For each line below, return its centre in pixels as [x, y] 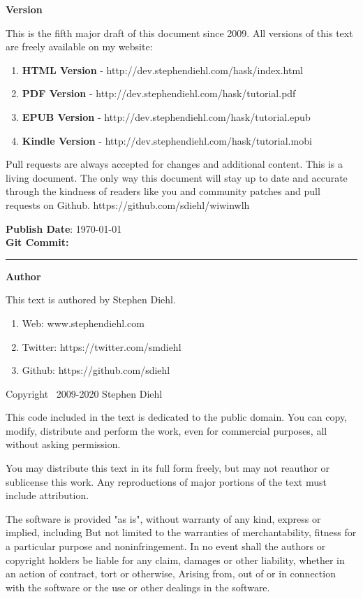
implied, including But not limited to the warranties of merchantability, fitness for [181, 532]
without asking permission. [63, 444]
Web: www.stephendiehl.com [83, 323]
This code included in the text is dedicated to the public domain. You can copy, [177, 417]
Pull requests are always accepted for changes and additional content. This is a [174, 164]
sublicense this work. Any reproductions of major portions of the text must [166, 481]
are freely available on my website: [79, 46]
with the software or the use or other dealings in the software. [138, 587]
